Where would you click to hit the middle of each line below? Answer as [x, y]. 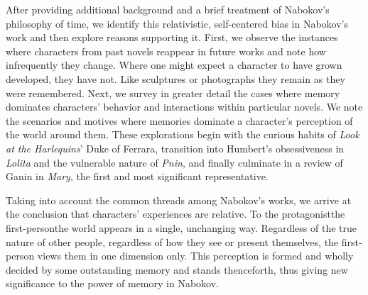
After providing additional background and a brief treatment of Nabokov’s [168, 9]
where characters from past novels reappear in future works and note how [166, 51]
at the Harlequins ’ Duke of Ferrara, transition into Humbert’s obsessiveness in [175, 148]
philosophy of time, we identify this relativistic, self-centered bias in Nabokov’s [177, 23]
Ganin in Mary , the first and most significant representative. [137, 176]
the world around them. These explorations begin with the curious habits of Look [183, 134]
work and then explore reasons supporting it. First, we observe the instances [172, 37]
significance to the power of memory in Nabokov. [112, 283]
